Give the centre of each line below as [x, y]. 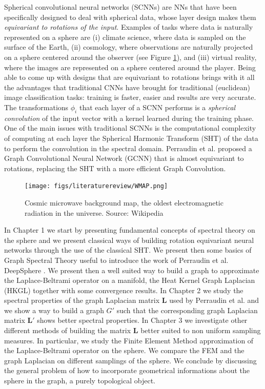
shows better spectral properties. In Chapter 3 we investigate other [142, 320]
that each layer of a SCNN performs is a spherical [157, 107]
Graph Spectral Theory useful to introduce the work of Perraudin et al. [116, 260]
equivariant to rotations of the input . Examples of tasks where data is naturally [129, 27]
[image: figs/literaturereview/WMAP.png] [96, 186]
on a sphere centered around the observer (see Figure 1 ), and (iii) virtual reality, [130, 57]
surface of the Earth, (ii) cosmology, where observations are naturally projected [129, 47]
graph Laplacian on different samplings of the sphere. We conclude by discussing [130, 360]
